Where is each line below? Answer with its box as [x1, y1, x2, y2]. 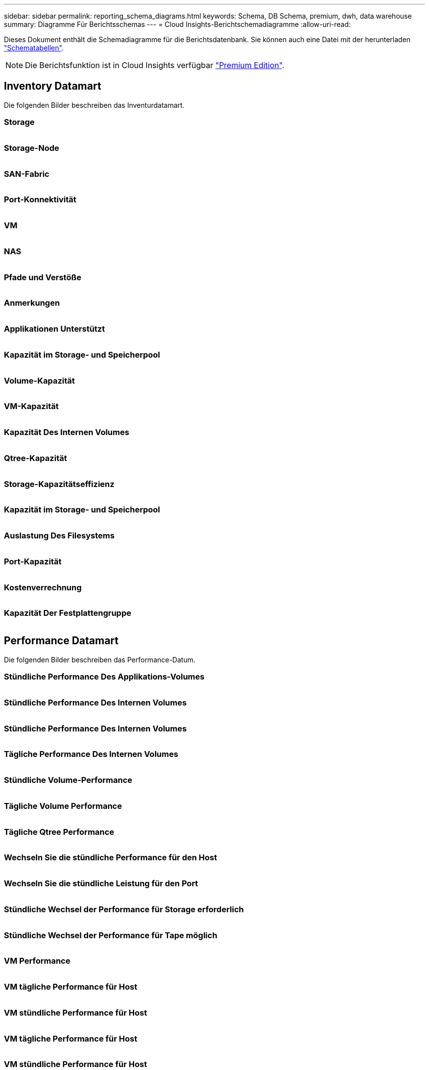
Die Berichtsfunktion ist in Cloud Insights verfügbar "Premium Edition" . [25, 60, 285, 70]
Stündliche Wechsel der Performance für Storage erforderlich [4, 904, 244, 914]
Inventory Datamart [4, 80, 101, 93]
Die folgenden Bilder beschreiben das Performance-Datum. [4, 655, 195, 664]
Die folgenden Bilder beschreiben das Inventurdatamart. [4, 100, 185, 109]
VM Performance [4, 956, 71, 966]
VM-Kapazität [4, 401, 59, 412]
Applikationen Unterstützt [4, 324, 105, 334]
